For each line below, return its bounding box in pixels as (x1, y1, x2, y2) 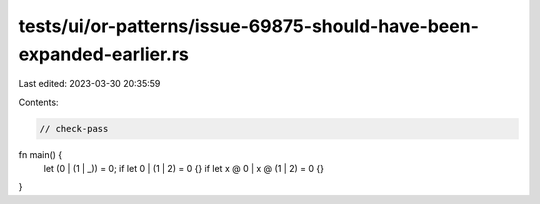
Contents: (18, 96, 59, 108)
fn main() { (18, 148, 63, 160)
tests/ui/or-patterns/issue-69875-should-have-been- (18, 15, 479, 37)
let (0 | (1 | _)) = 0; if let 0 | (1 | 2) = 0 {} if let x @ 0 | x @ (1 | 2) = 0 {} (43, 163, 325, 175)
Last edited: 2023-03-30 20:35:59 (18, 78, 161, 90)
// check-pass (39, 123, 109, 134)
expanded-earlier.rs (18, 43, 190, 65)
